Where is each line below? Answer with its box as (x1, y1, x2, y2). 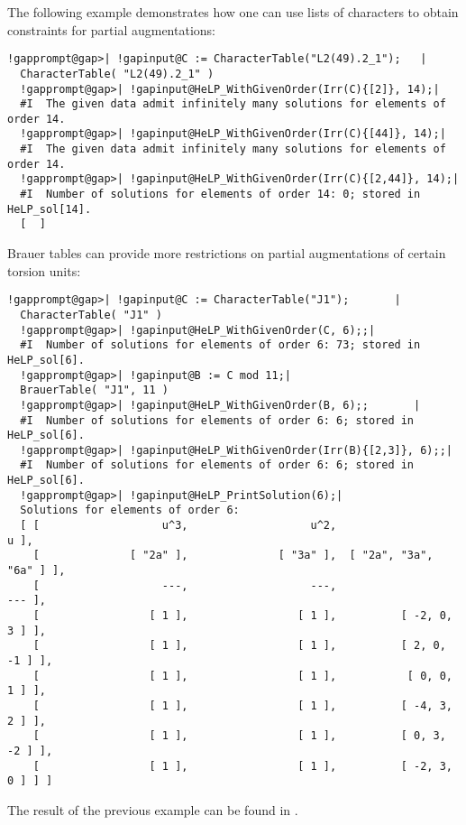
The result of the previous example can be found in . (7, 800, 298, 819)
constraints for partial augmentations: (7, 20, 215, 39)
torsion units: (7, 261, 81, 280)
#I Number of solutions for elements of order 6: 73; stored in (20, 338, 421, 352)
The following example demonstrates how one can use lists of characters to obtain (7, 3, 459, 21)
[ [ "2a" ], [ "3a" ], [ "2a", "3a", (32, 549, 434, 562)
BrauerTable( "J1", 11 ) (20, 384, 169, 397)
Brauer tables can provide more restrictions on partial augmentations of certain (7, 244, 446, 263)
